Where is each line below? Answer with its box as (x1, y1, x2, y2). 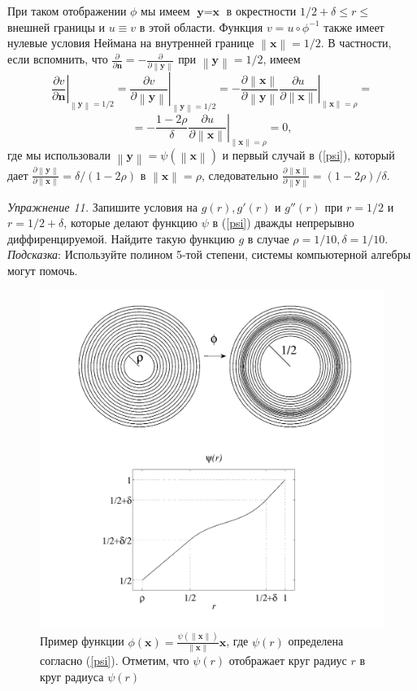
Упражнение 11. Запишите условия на (7, 198, 198, 215)
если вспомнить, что (7, 50, 108, 68)
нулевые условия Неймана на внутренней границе (7, 34, 254, 51)
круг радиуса (40, 667, 104, 684)
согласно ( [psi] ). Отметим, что (40, 651, 189, 668)
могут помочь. (7, 261, 78, 278)
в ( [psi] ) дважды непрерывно (212, 214, 354, 231)
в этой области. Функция (139, 18, 263, 35)
